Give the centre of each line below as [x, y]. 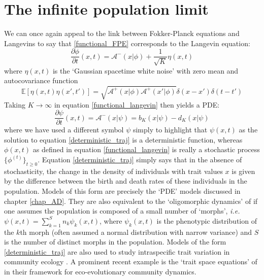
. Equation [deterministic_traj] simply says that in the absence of [140, 159]
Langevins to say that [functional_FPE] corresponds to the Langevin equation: [127, 43]
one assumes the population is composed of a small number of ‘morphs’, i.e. [122, 211]
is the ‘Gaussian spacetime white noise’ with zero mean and [145, 70]
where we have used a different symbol [64, 130]
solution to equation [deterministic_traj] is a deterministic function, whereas [123, 139]
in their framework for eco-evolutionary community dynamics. [100, 271]
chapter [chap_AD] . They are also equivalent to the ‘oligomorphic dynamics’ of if [131, 201]
